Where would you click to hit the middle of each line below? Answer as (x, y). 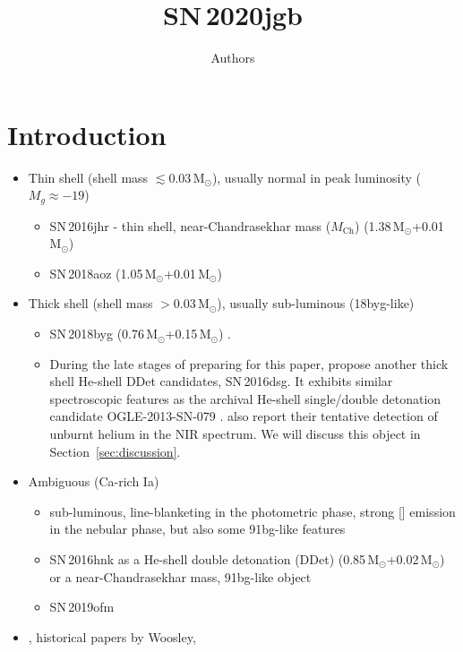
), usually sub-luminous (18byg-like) (316, 303)
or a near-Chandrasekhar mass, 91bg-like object (180, 576)
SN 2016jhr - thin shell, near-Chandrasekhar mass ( (190, 225)
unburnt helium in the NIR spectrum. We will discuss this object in (235, 434)
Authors (233, 58)
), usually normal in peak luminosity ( (317, 177)
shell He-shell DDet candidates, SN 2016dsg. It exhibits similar (221, 381)
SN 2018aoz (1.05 (96, 273)
